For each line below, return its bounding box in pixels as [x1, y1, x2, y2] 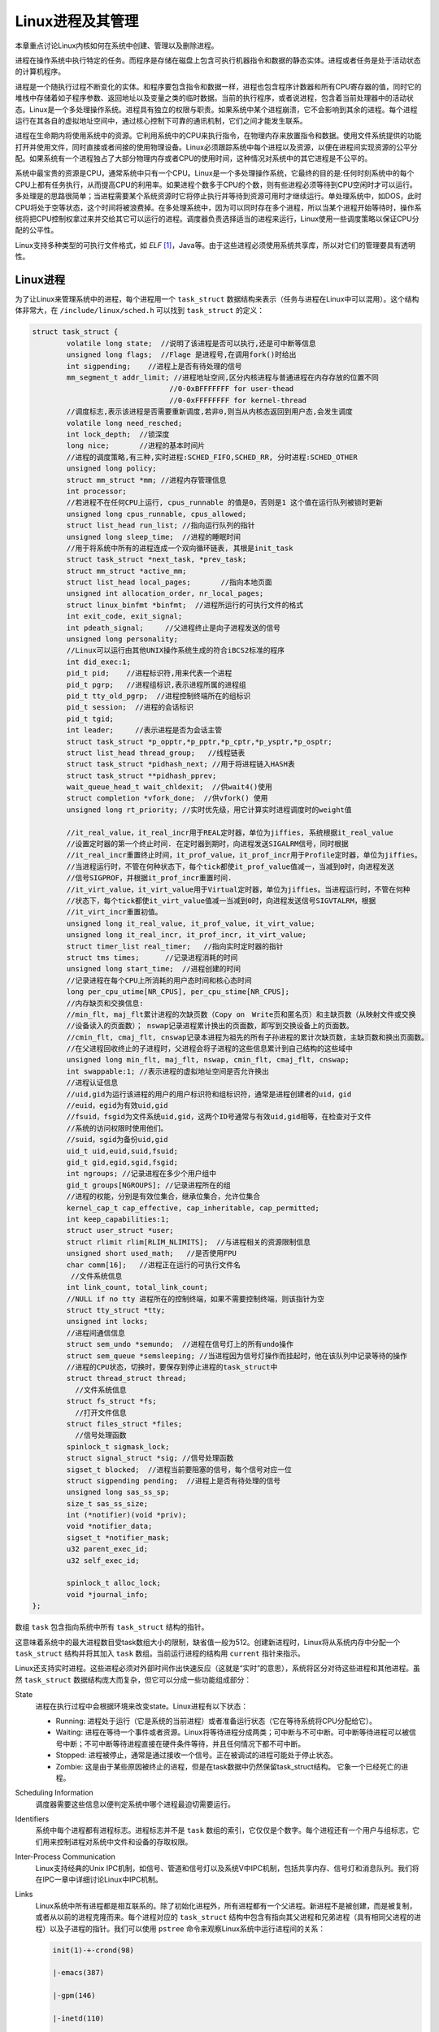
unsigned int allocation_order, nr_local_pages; [66, 589, 264, 598]
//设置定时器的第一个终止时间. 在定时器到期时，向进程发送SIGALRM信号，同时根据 [66, 840, 349, 849]
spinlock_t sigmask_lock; [66, 1442, 170, 1451]
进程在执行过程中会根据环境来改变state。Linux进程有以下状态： [35, 1701, 249, 1711]
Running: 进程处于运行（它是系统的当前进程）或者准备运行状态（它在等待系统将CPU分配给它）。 [55, 1716, 377, 1726]
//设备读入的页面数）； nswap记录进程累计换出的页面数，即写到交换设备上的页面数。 [66, 1021, 354, 1031]
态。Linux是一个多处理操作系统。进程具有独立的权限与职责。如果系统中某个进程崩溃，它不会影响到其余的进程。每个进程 [15, 104, 418, 114]
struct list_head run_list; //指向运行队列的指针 [66, 521, 255, 530]
